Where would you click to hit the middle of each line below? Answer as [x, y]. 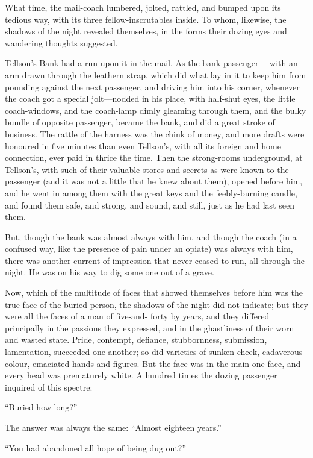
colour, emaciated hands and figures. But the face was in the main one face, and [153, 363]
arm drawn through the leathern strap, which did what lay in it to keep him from [156, 74]
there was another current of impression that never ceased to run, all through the [155, 260]
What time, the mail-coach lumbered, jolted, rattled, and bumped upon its [143, 7]
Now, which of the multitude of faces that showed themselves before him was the [154, 293]
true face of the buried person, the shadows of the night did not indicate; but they [156, 304]
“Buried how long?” [41, 407]
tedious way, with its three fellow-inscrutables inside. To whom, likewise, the [146, 19]
